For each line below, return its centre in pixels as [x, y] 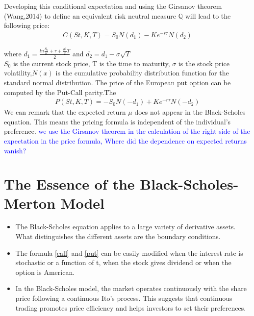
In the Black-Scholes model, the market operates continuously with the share [131, 288]
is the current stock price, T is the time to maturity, [91, 63]
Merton [30, 203]
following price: [27, 25]
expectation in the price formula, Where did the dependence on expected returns [125, 140]
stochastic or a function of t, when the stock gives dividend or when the [123, 262]
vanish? [15, 150]
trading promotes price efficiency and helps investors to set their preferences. [131, 307]
